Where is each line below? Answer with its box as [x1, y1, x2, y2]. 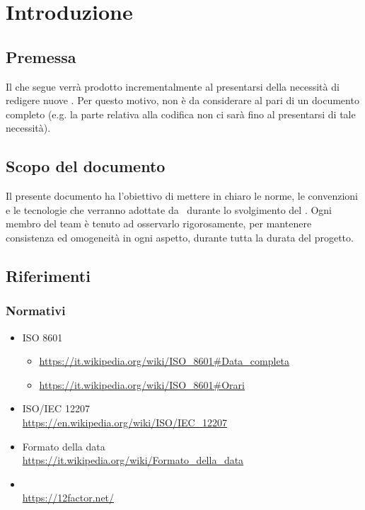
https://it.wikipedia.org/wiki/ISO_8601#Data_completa [39, 353, 290, 368]
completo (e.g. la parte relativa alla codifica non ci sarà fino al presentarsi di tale [6, 106, 356, 121]
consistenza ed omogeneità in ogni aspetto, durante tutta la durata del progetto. [6, 229, 354, 244]
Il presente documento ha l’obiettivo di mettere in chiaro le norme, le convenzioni [6, 188, 358, 203]
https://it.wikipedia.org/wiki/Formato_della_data [22, 453, 244, 467]
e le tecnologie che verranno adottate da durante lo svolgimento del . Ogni [6, 202, 332, 217]
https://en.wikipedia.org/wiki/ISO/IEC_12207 [22, 414, 228, 429]
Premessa [6, 45, 76, 67]
